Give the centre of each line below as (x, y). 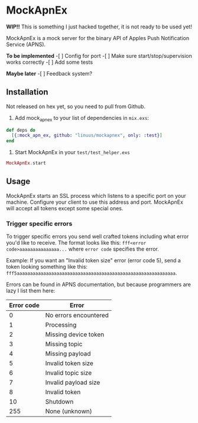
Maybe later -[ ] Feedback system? (49, 73)
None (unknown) (69, 411)
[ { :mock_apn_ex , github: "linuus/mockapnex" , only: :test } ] (87, 136)
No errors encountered (77, 315)
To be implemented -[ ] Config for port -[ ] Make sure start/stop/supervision (99, 56)
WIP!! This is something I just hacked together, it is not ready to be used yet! (99, 27)
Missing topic (64, 344)
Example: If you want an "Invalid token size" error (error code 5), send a (94, 261)
